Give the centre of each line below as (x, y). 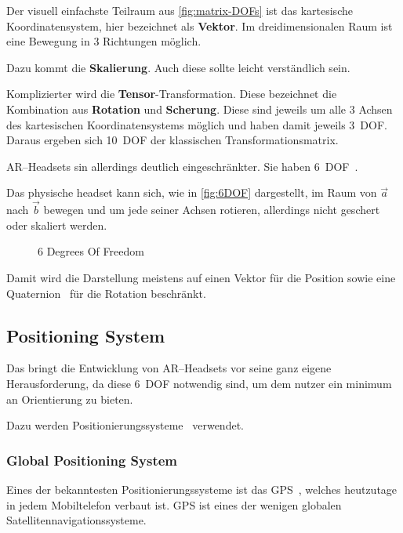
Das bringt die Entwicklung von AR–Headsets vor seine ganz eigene (169, 368)
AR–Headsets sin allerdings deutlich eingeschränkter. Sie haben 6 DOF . (182, 166)
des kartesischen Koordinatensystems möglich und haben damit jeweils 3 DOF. (197, 124)
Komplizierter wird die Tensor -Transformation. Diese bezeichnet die (172, 94)
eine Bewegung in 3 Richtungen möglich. (104, 41)
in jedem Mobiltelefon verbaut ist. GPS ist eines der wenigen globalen (174, 504)
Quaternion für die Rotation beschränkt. (106, 293)
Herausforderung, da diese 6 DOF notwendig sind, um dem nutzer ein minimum (199, 383)
